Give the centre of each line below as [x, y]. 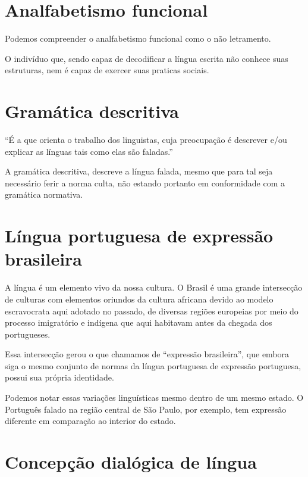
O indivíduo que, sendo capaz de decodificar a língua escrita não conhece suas [147, 58]
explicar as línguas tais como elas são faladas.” [89, 151]
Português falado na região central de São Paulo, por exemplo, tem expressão [146, 409]
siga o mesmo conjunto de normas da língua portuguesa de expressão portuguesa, [153, 365]
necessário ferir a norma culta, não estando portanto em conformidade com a [145, 183]
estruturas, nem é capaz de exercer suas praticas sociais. [107, 70]
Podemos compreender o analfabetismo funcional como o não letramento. [138, 38]
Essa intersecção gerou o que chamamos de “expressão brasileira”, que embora [147, 354]
